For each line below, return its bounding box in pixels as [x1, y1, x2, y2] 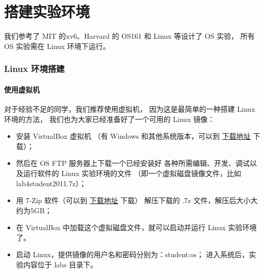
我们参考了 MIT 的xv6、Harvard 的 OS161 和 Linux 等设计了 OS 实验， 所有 [4, 31, 255, 41]
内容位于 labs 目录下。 [23, 259, 98, 270]
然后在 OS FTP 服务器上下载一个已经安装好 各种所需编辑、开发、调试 [16, 158, 250, 168]
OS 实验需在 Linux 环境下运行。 [4, 40, 110, 51]
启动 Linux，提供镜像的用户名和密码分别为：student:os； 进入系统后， [16, 249, 249, 260]
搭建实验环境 [4, 1, 90, 22]
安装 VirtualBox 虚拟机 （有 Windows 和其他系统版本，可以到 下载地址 [16, 131, 251, 141]
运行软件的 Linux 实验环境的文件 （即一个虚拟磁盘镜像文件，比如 [23, 167, 241, 178]
